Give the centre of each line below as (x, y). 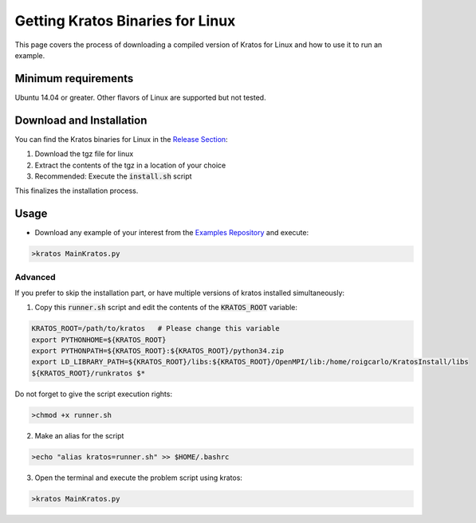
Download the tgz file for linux (84, 154)
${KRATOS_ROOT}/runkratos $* (89, 373)
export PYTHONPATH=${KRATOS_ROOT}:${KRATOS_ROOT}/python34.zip (158, 351)
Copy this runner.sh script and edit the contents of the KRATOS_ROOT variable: (166, 308)
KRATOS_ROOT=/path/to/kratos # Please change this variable (155, 328)
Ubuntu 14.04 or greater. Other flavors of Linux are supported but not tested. (140, 97)
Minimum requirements (74, 79)
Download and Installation (81, 120)
